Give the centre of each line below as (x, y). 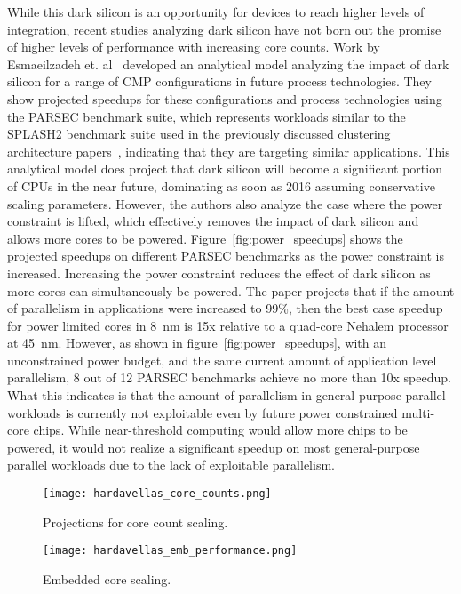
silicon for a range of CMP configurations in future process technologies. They (219, 81)
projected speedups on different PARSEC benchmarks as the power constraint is (226, 256)
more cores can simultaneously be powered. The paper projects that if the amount (231, 290)
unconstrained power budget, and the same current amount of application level (222, 360)
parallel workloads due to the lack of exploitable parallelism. (171, 465)
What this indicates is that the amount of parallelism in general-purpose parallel (227, 395)
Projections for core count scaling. (135, 522)
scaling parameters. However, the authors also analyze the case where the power (225, 203)
